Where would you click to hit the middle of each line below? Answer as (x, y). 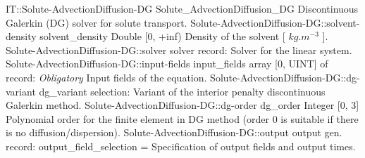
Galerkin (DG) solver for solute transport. (97, 22)
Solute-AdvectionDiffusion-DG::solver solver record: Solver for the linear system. (179, 50)
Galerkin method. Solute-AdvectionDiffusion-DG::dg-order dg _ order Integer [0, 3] (182, 105)
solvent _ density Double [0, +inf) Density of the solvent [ (162, 36)
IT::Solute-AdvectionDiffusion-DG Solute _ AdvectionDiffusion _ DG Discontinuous (182, 8)
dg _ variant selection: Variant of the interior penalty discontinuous (182, 91)
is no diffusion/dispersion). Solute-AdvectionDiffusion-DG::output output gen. (174, 132)
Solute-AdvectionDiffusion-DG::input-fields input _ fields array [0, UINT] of (167, 64)
